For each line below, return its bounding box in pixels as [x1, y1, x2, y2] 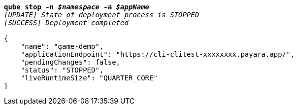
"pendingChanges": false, [20, 58, 121, 66]
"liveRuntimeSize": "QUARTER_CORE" [20, 74, 158, 82]
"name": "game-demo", [20, 42, 104, 50]
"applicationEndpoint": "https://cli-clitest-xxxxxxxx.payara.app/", [20, 50, 295, 58]
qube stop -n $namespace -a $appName [4, 3, 150, 11]
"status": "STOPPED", [20, 66, 104, 74]
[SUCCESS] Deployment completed [4, 19, 129, 27]
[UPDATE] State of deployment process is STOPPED [4, 11, 199, 19]
